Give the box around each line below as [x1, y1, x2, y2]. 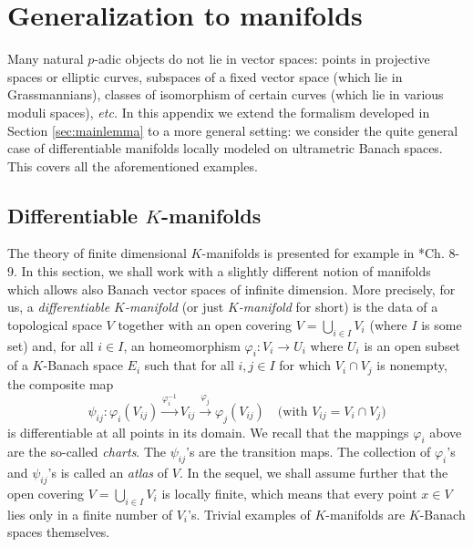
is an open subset [364, 335, 461, 355]
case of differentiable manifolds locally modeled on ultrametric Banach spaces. [7, 139, 443, 158]
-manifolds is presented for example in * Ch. [201, 243, 445, 263]
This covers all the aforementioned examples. [7, 156, 258, 175]
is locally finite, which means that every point [161, 483, 417, 502]
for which [279, 356, 332, 375]
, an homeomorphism [123, 335, 241, 355]
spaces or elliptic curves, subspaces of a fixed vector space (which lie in [7, 67, 403, 86]
